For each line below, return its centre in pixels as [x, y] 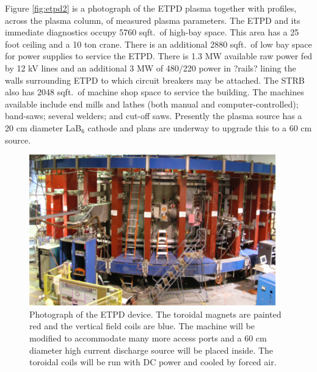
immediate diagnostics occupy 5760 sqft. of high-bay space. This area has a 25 [152, 32]
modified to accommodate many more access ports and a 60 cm [148, 337]
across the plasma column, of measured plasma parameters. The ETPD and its [153, 20]
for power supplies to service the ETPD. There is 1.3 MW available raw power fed [159, 56]
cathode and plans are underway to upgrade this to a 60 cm [200, 127]
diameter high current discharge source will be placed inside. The [151, 350]
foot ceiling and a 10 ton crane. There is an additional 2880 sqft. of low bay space [158, 44]
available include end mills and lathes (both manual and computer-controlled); [152, 104]
